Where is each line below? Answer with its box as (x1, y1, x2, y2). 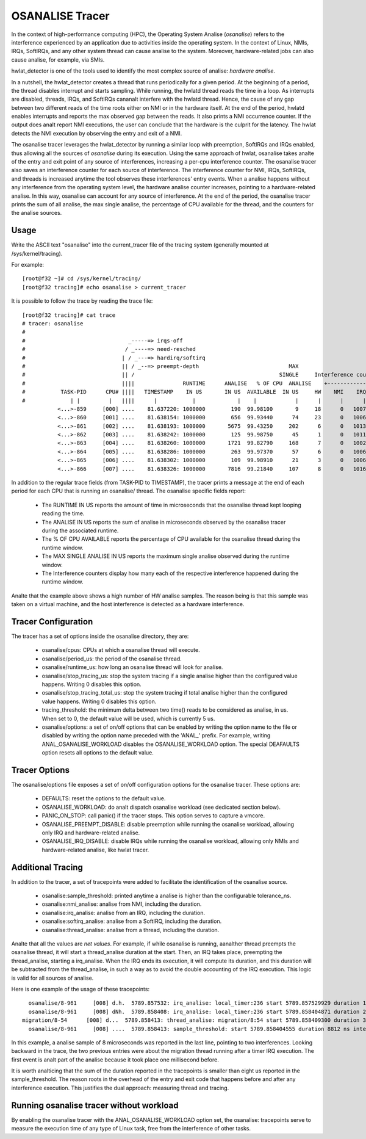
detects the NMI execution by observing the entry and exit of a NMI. (11, 129, 182, 137)
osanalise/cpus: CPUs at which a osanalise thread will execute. (41, 646, 201, 654)
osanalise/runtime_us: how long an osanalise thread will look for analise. (41, 664, 223, 671)
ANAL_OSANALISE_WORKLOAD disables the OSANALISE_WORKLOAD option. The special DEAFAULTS (41, 740, 300, 748)
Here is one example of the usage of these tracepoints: (11, 985, 149, 993)
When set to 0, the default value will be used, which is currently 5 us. (41, 715, 215, 722)
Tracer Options (11, 765, 70, 775)
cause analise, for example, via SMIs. (11, 56, 105, 63)
